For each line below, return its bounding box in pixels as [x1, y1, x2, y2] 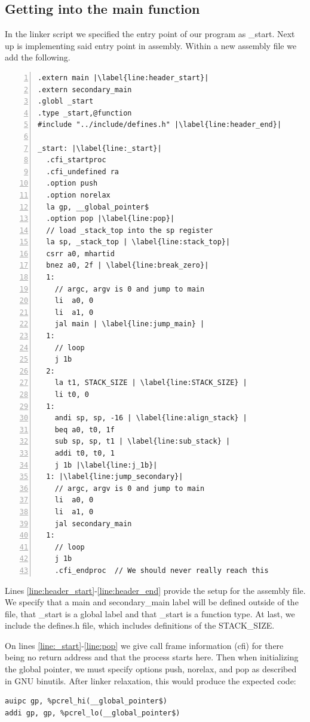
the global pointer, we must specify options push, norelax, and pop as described [5, 663, 297, 675]
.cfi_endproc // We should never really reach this [54, 566, 269, 575]
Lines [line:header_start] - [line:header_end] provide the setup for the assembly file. [5, 584, 306, 596]
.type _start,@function [38, 108, 132, 117]
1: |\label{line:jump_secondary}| [46, 472, 183, 481]
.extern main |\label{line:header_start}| [38, 73, 209, 82]
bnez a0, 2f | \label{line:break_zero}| [46, 261, 209, 270]
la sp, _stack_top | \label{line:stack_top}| [46, 238, 231, 247]
